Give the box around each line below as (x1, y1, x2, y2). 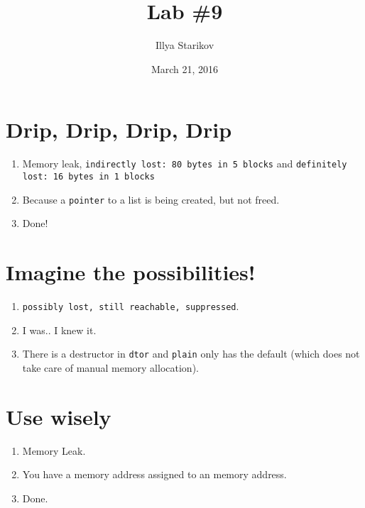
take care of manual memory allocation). (22, 360, 199, 375)
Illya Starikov (155, 38, 214, 53)
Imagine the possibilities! (6, 258, 256, 286)
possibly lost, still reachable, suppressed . (22, 298, 239, 313)
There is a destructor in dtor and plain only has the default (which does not (22, 346, 360, 361)
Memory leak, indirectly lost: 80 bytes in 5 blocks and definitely (22, 156, 347, 171)
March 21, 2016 (151, 61, 219, 76)
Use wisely (6, 402, 111, 431)
